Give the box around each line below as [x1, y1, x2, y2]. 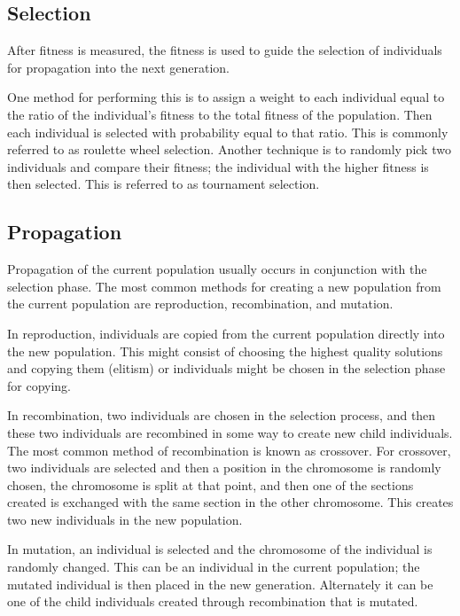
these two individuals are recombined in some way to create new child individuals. [7, 423, 453, 441]
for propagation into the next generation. [7, 58, 230, 76]
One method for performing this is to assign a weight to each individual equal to [7, 88, 445, 106]
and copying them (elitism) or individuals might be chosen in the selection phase [7, 359, 446, 378]
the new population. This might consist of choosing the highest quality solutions [7, 341, 443, 360]
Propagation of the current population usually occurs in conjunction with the [7, 260, 427, 278]
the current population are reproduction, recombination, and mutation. [7, 294, 394, 313]
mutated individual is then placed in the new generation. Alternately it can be [7, 574, 433, 593]
